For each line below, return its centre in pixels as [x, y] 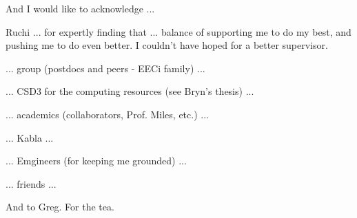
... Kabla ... [30, 137]
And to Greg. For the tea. [60, 207]
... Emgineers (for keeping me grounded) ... [96, 161]
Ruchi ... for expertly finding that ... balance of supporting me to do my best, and [178, 31]
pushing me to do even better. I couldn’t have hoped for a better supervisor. [167, 45]
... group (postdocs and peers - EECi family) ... [105, 68]
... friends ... [31, 183]
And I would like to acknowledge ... [80, 8]
